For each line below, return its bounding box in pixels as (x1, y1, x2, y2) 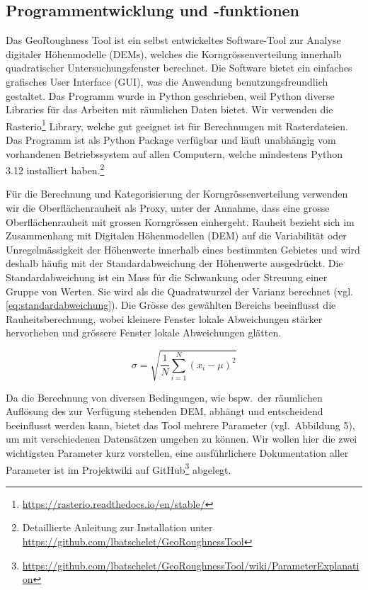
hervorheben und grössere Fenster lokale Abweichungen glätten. (6, 325, 282, 340)
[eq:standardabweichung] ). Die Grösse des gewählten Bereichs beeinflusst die (6, 297, 336, 312)
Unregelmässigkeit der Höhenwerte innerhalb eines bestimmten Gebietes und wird (6, 242, 360, 256)
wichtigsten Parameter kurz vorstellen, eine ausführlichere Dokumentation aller (6, 445, 349, 460)
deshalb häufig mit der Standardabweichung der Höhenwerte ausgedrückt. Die (6, 256, 343, 271)
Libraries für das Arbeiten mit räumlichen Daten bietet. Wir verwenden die (6, 102, 333, 117)
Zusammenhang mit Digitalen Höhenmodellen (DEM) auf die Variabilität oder (6, 228, 347, 243)
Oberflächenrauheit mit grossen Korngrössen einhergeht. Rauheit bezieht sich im (6, 214, 355, 229)
